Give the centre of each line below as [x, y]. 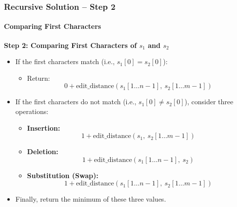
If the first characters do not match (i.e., [76, 102]
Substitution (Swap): [63, 175]
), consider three [209, 102]
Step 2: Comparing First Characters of [70, 45]
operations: [32, 111]
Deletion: [43, 151]
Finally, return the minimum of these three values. [91, 199]
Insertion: [44, 127]
